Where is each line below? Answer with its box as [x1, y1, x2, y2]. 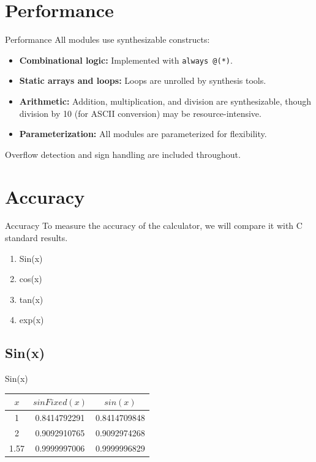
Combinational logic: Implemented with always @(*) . [19, 53, 233, 66]
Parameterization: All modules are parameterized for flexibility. [19, 127, 267, 140]
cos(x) [19, 272, 42, 285]
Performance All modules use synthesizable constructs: [5, 33, 210, 46]
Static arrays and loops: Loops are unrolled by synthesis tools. [19, 74, 266, 87]
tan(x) [19, 292, 43, 305]
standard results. [5, 231, 68, 244]
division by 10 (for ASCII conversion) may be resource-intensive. [19, 106, 261, 119]
